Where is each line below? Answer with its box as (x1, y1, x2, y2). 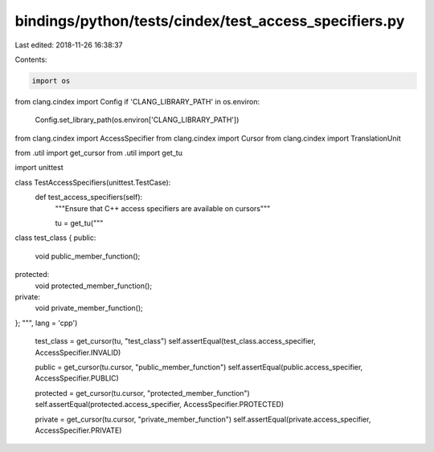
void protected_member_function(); (35, 281, 153, 291)
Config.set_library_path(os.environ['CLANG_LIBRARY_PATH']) (35, 115, 240, 124)
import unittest (14, 163, 63, 173)
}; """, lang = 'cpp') (14, 318, 78, 328)
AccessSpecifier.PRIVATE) (35, 426, 122, 435)
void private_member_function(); (35, 303, 144, 313)
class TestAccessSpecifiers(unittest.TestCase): (14, 177, 171, 187)
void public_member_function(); (35, 251, 141, 261)
